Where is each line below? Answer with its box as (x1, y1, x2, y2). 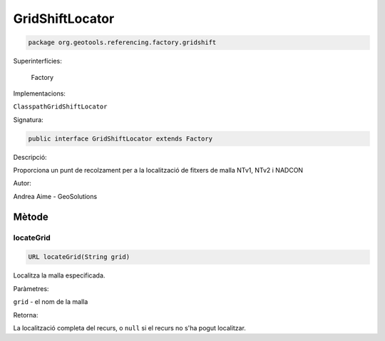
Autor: (13, 179, 32, 188)
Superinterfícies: (13, 57, 62, 66)
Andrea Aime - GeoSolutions (13, 192, 98, 200)
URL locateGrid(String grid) (28, 253, 130, 261)
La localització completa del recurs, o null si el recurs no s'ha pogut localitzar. (13, 323, 246, 332)
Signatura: (13, 115, 44, 124)
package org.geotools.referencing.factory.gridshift (28, 39, 217, 46)
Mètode (13, 210, 49, 223)
